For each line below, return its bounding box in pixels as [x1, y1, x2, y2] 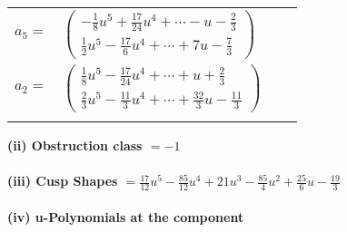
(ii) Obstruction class [7, 135, 143, 154]
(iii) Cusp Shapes [7, 171, 118, 190]
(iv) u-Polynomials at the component [7, 207, 244, 226]
